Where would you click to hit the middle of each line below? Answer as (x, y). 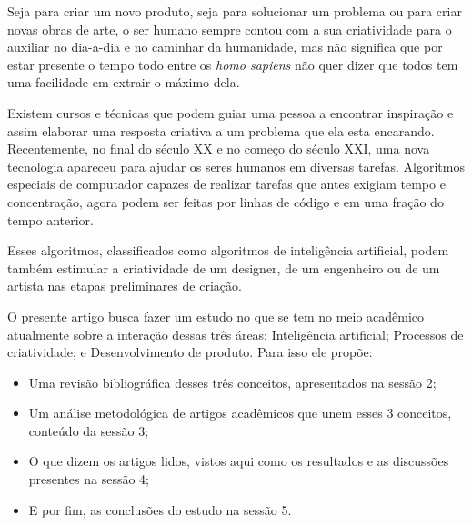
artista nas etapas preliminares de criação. (125, 286)
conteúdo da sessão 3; (89, 430)
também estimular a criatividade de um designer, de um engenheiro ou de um (224, 267)
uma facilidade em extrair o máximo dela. (124, 82)
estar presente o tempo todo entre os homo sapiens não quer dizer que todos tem (233, 64)
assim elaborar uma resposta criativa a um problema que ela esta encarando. (221, 130)
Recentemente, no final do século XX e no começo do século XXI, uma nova (219, 149)
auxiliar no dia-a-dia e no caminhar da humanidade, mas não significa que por (225, 47)
